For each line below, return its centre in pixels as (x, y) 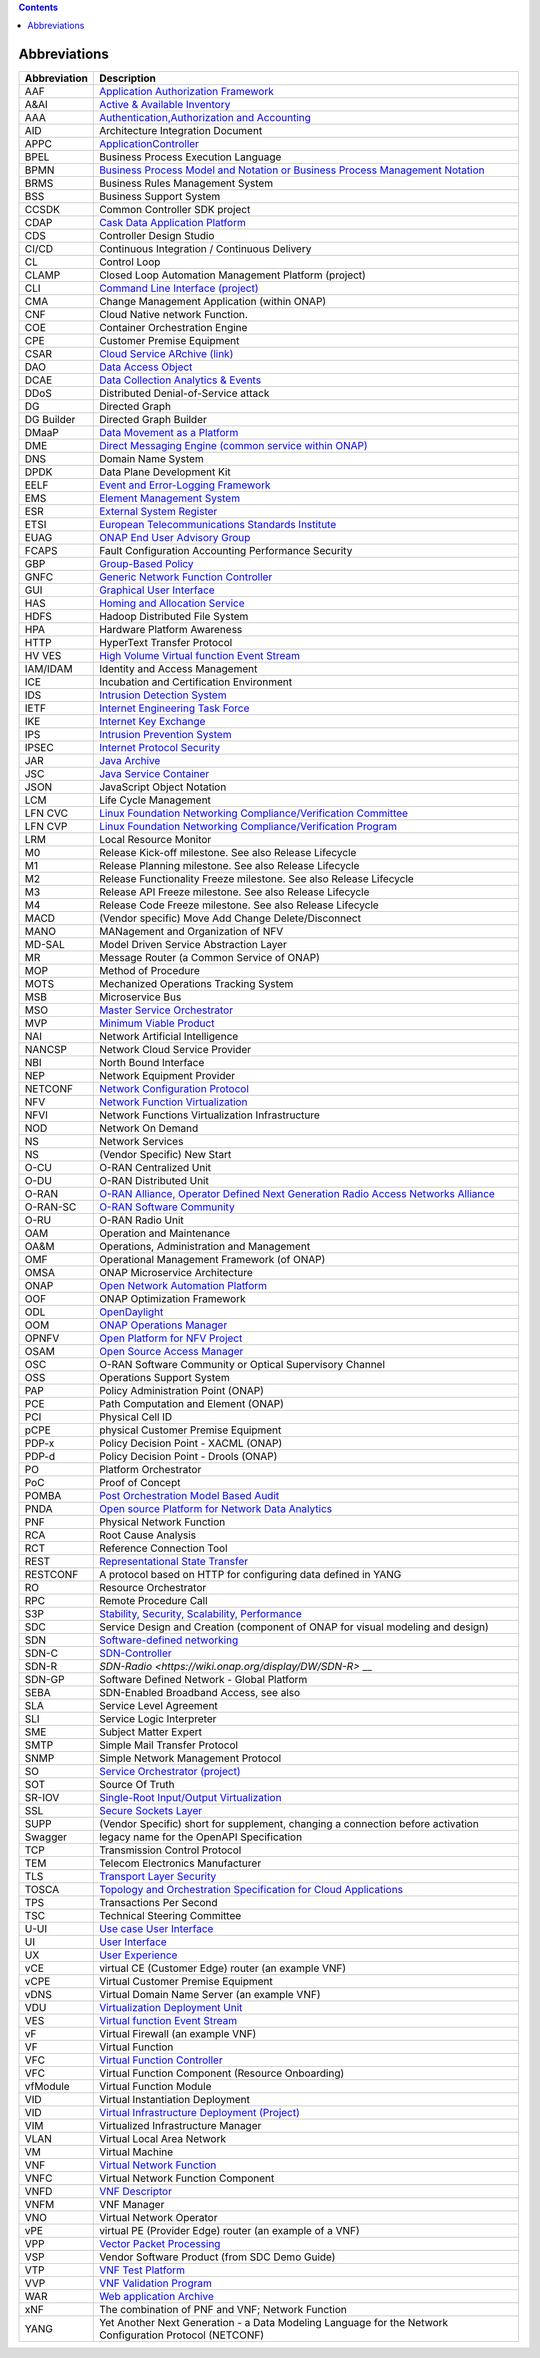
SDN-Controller (135, 1653)
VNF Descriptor (135, 2192)
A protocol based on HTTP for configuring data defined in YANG (250, 1575)
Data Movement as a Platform (168, 433)
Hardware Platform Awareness (170, 630)
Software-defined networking (168, 1640)
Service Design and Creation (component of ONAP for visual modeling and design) (293, 1627)
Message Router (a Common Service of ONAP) (209, 958)
